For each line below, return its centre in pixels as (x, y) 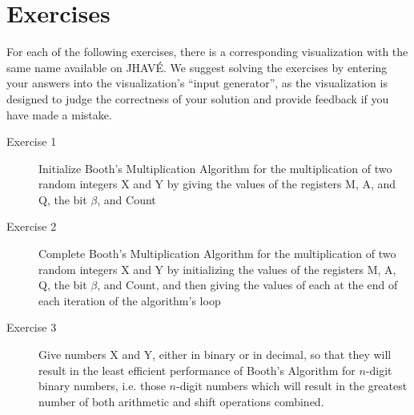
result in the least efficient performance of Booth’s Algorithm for (197, 370)
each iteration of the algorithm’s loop (130, 300)
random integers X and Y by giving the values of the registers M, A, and (217, 184)
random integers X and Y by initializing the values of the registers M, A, (217, 269)
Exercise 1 (32, 141)
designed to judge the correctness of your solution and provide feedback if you (198, 98)
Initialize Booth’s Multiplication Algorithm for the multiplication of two (215, 168)
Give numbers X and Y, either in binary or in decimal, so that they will (215, 355)
